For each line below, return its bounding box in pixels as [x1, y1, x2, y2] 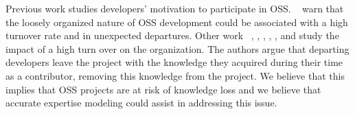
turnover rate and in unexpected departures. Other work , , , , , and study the [5, 28, 339, 43]
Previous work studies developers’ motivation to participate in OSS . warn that [5, 1, 344, 15]
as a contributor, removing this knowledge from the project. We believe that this [5, 68, 345, 82]
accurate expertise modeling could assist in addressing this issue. [5, 95, 277, 110]
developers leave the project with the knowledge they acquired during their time [5, 55, 343, 69]
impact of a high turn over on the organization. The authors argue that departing [5, 41, 350, 56]
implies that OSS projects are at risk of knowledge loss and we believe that [5, 82, 321, 96]
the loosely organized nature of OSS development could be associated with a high [5, 14, 348, 29]
